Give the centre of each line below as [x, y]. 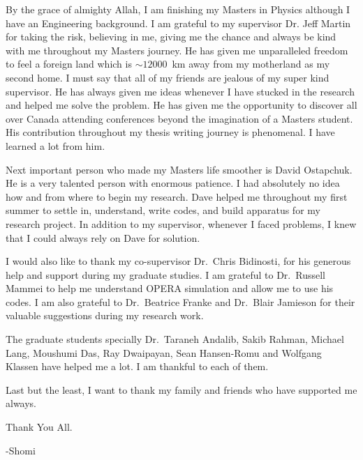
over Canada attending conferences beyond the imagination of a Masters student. [179, 118]
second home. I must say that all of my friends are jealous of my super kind [168, 77]
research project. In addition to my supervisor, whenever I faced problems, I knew [181, 223]
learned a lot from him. [55, 145]
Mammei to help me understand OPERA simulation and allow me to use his [170, 288]
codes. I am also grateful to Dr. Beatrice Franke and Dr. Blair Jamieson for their [180, 301]
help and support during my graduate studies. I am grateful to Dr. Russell [165, 274]
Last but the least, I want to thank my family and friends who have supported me [181, 389]
